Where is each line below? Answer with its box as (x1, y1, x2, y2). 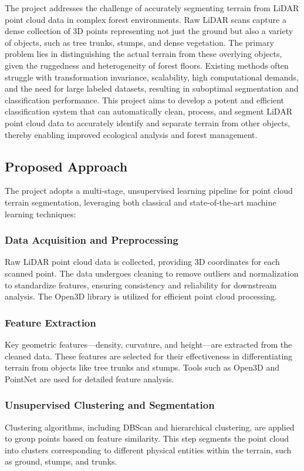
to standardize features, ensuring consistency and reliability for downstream (5, 278, 277, 291)
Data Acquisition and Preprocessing (5, 233, 178, 247)
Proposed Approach (5, 157, 128, 175)
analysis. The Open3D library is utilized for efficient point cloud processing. (5, 290, 277, 302)
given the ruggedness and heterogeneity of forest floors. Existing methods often (5, 59, 289, 71)
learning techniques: (5, 207, 76, 220)
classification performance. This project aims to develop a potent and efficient (5, 93, 285, 106)
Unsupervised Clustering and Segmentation (5, 398, 215, 412)
